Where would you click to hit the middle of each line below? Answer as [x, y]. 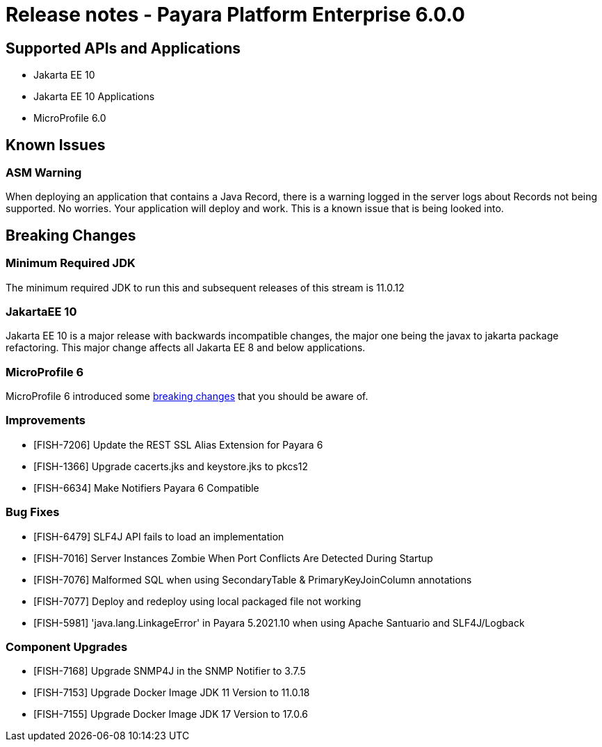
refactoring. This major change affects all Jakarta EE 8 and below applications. [186, 348]
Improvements [46, 420]
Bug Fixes [33, 512]
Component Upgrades [67, 646]
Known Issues [56, 145]
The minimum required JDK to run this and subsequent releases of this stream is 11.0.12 [205, 287]
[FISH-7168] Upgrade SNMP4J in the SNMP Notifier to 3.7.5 [170, 671]
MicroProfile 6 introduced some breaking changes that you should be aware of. [187, 396]
